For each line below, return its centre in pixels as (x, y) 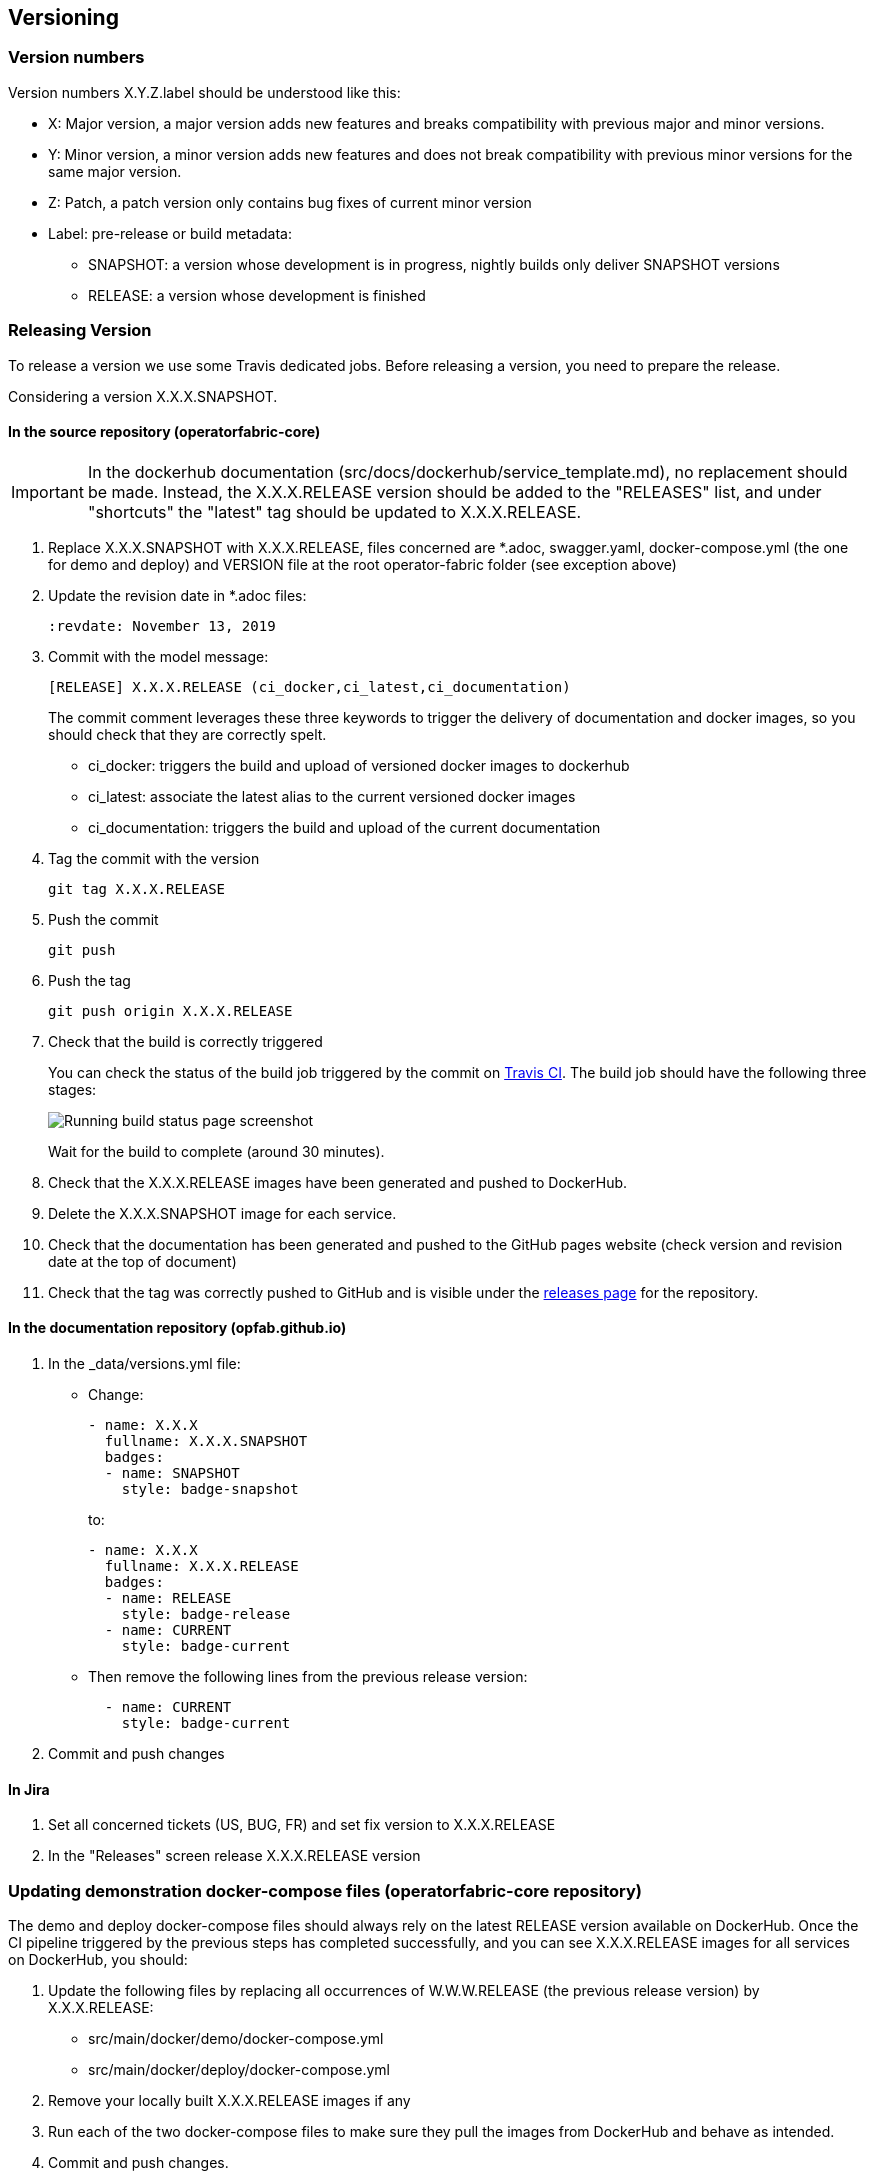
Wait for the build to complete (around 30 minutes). (216, 1151)
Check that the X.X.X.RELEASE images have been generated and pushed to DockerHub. (338, 1182)
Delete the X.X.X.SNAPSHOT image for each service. (222, 1213)
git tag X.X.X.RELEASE (137, 888)
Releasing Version (80, 330)
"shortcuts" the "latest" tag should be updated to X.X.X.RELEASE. (334, 511)
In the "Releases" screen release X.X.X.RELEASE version (234, 1856)
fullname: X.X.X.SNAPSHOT (206, 1440)
